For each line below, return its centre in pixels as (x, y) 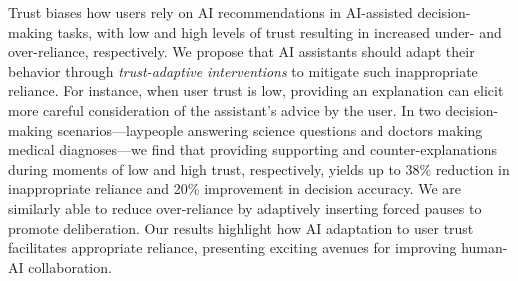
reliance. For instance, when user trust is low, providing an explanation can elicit (256, 90)
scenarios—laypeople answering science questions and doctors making (270, 129)
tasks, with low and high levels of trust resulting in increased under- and (279, 31)
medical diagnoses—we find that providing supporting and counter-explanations (252, 149)
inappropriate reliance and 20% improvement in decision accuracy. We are (234, 188)
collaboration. (70, 266)
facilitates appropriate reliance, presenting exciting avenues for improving (232, 247)
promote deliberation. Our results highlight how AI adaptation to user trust (241, 227)
